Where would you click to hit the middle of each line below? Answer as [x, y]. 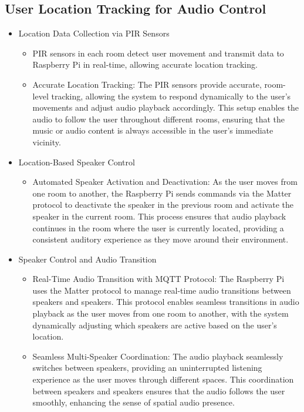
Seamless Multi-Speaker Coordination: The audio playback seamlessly [158, 356]
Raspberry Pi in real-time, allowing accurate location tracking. [145, 64]
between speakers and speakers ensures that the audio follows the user [159, 391]
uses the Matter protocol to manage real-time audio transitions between [162, 290]
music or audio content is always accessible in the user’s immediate [153, 130]
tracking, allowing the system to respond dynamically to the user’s [171, 96]
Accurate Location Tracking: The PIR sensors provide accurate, [147, 84]
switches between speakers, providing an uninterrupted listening [147, 368]
